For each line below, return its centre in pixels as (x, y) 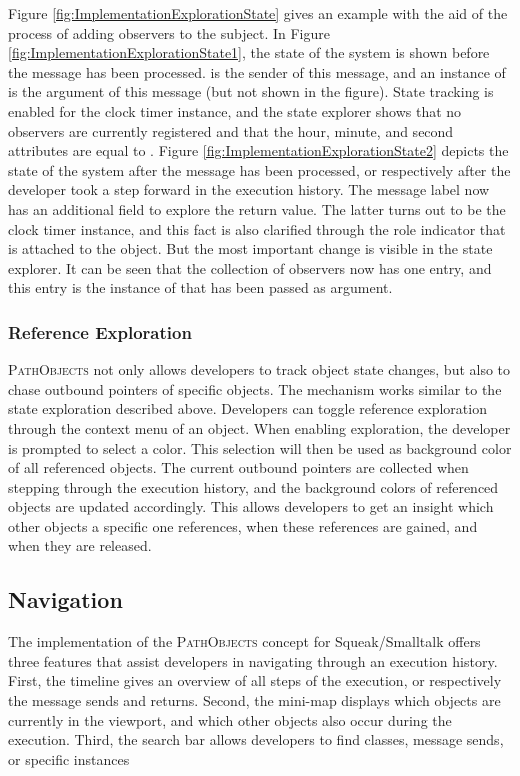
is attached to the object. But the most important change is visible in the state (250, 248)
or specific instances (69, 758)
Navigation (65, 599)
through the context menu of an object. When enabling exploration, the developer (259, 427)
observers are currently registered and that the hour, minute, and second (231, 130)
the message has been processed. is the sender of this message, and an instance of (257, 71)
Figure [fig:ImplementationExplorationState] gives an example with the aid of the (258, 13)
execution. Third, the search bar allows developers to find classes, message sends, (256, 739)
